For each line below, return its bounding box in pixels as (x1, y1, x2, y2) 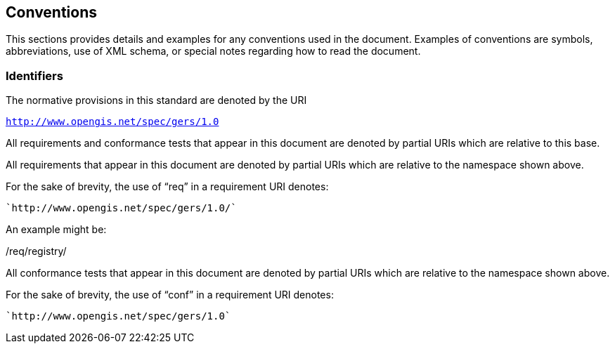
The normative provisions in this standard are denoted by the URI (6, 94, 307, 107)
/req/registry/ (6, 245, 67, 258)
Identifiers (6, 68, 63, 83)
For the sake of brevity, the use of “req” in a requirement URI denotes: (6, 180, 329, 193)
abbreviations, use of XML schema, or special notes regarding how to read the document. (6, 45, 421, 58)
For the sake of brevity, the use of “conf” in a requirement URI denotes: (6, 289, 334, 301)
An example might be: (6, 223, 107, 236)
